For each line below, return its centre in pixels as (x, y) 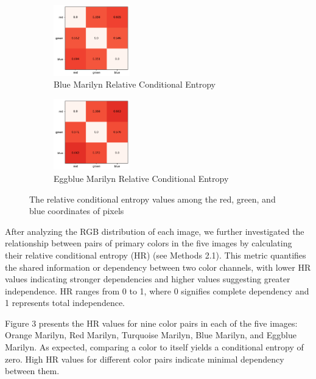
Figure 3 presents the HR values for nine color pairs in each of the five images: (151, 323)
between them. (32, 371)
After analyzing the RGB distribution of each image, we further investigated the (155, 231)
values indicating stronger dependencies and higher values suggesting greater (148, 279)
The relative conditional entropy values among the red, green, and (153, 199)
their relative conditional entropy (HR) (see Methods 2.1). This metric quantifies (156, 255)
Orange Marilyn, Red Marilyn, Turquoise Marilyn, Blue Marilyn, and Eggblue (151, 335)
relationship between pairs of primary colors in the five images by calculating (149, 243)
